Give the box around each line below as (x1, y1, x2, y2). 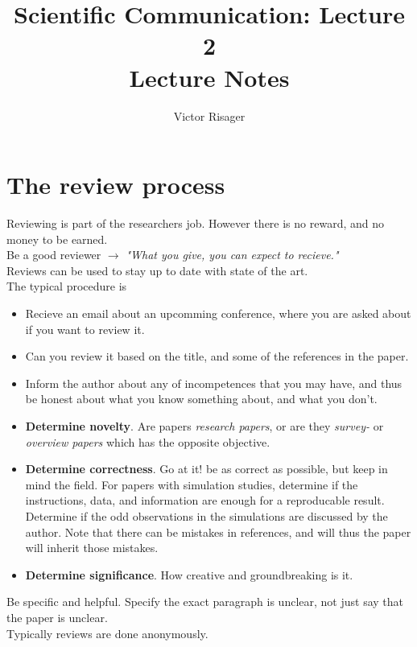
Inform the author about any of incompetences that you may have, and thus (25, 374, 403, 391)
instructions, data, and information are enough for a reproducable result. (25, 492, 385, 509)
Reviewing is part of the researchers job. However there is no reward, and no (6, 215, 384, 232)
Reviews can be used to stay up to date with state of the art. (6, 262, 308, 278)
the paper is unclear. (6, 608, 108, 625)
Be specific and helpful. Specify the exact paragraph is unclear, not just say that (6, 593, 403, 610)
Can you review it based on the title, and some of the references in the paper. (25, 348, 409, 365)
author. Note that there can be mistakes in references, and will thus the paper (25, 523, 411, 540)
